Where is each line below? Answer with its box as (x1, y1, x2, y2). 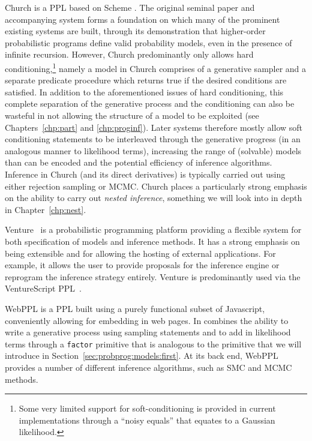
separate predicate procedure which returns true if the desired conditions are (5, 74, 287, 86)
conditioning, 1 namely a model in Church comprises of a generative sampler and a (5, 60, 307, 74)
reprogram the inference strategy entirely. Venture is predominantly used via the (5, 270, 301, 283)
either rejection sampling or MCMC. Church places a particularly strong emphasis (5, 179, 307, 192)
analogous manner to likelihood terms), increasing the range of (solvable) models (5, 144, 302, 157)
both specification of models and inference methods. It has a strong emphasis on (5, 235, 300, 247)
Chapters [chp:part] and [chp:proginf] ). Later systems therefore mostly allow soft (5, 121, 303, 133)
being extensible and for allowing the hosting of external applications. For (5, 247, 276, 259)
